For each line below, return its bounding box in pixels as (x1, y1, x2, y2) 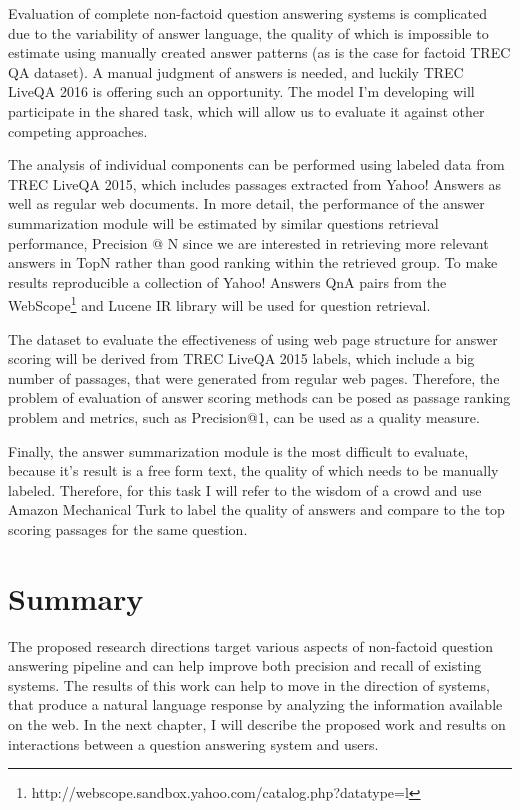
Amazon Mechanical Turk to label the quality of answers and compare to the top (8, 499, 505, 520)
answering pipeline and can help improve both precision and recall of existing (8, 655, 482, 676)
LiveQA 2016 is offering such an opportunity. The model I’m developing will (8, 81, 475, 102)
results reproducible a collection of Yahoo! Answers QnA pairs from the (8, 271, 447, 292)
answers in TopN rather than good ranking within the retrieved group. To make (8, 252, 498, 273)
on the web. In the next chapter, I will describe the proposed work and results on (8, 714, 506, 734)
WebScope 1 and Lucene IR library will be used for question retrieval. (8, 292, 431, 315)
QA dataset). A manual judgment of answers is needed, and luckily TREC (8, 61, 464, 82)
